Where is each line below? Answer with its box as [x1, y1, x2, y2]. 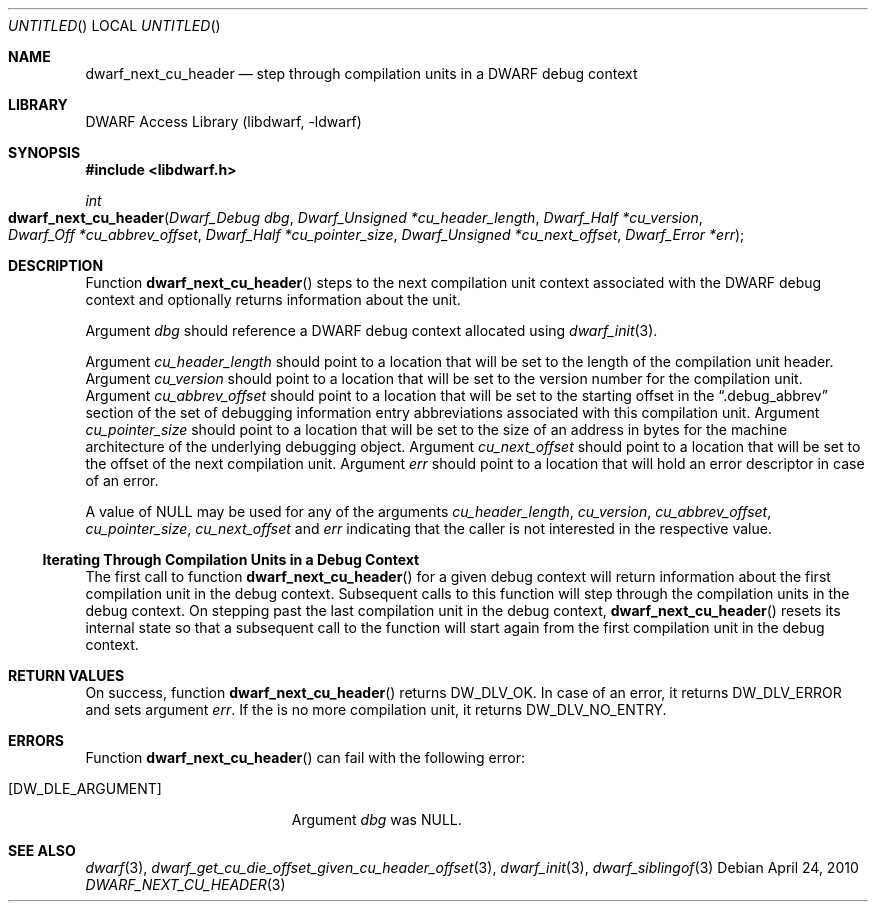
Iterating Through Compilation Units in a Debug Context [42, 551, 420, 568]
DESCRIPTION [8, 257, 104, 274]
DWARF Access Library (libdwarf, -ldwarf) [85, 113, 362, 130]
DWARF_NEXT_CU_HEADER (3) [85, 876, 286, 893]
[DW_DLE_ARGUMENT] [8, 780, 162, 797]
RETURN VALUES [8, 667, 125, 684]
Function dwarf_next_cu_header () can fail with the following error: [85, 749, 525, 766]
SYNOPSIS [8, 144, 81, 161]
